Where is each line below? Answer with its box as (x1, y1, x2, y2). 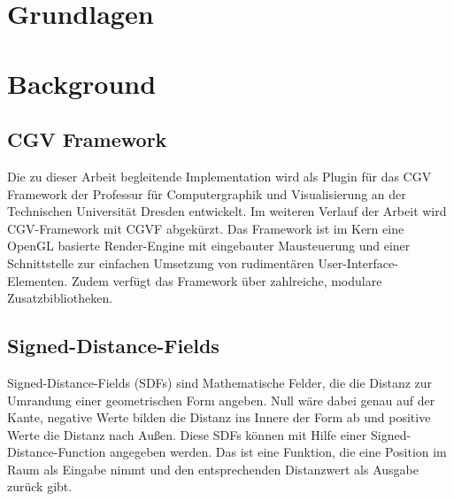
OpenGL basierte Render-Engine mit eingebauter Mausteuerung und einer (7, 236, 411, 255)
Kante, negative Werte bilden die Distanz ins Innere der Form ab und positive (7, 408, 431, 427)
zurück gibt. (7, 477, 73, 496)
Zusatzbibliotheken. (7, 289, 113, 307)
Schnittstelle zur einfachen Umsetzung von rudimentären (7, 253, 314, 272)
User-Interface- (318, 253, 398, 272)
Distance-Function (7, 443, 106, 461)
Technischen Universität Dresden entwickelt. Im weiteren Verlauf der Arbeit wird (7, 202, 447, 220)
